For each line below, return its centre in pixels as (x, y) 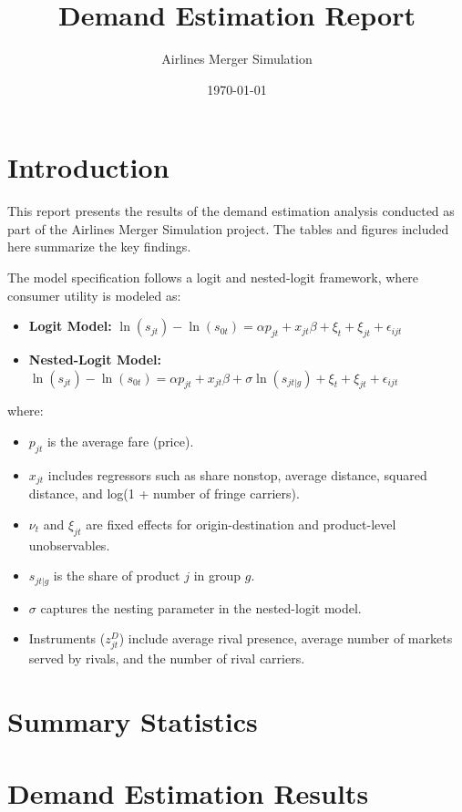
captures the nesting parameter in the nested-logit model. (201, 607)
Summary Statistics (133, 721)
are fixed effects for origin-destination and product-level (241, 524)
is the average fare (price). (120, 441)
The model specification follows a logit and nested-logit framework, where (213, 278)
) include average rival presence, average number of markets (286, 638)
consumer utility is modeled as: (94, 295)
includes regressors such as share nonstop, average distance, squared (237, 474)
